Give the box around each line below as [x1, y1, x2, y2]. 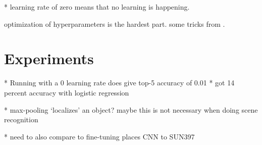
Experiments [4, 48, 94, 69]
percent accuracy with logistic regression [4, 87, 129, 98]
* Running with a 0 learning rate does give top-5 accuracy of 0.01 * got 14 [4, 77, 235, 88]
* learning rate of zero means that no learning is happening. [4, 2, 190, 12]
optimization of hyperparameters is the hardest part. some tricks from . [4, 18, 225, 29]
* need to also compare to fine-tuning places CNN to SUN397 [4, 131, 195, 141]
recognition [4, 114, 38, 125]
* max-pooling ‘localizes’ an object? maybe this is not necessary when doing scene [4, 104, 258, 115]
